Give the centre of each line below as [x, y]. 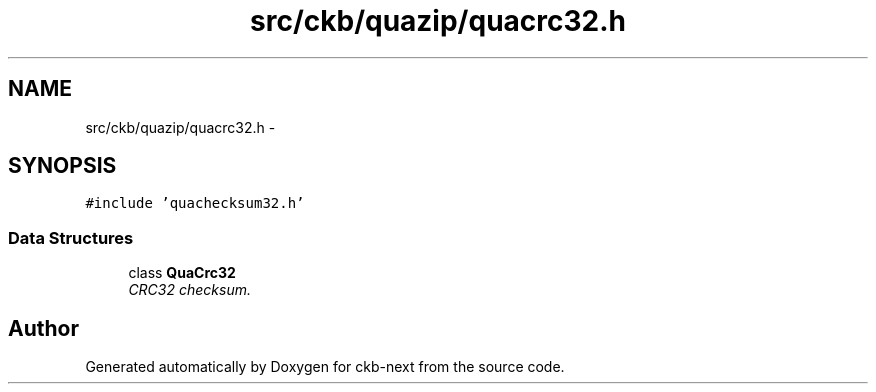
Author [43, 328]
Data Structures [71, 237]
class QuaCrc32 [182, 273]
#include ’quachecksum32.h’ [195, 203]
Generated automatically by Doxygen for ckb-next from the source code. [325, 367]
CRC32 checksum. [189, 290]
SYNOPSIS [62, 166]
